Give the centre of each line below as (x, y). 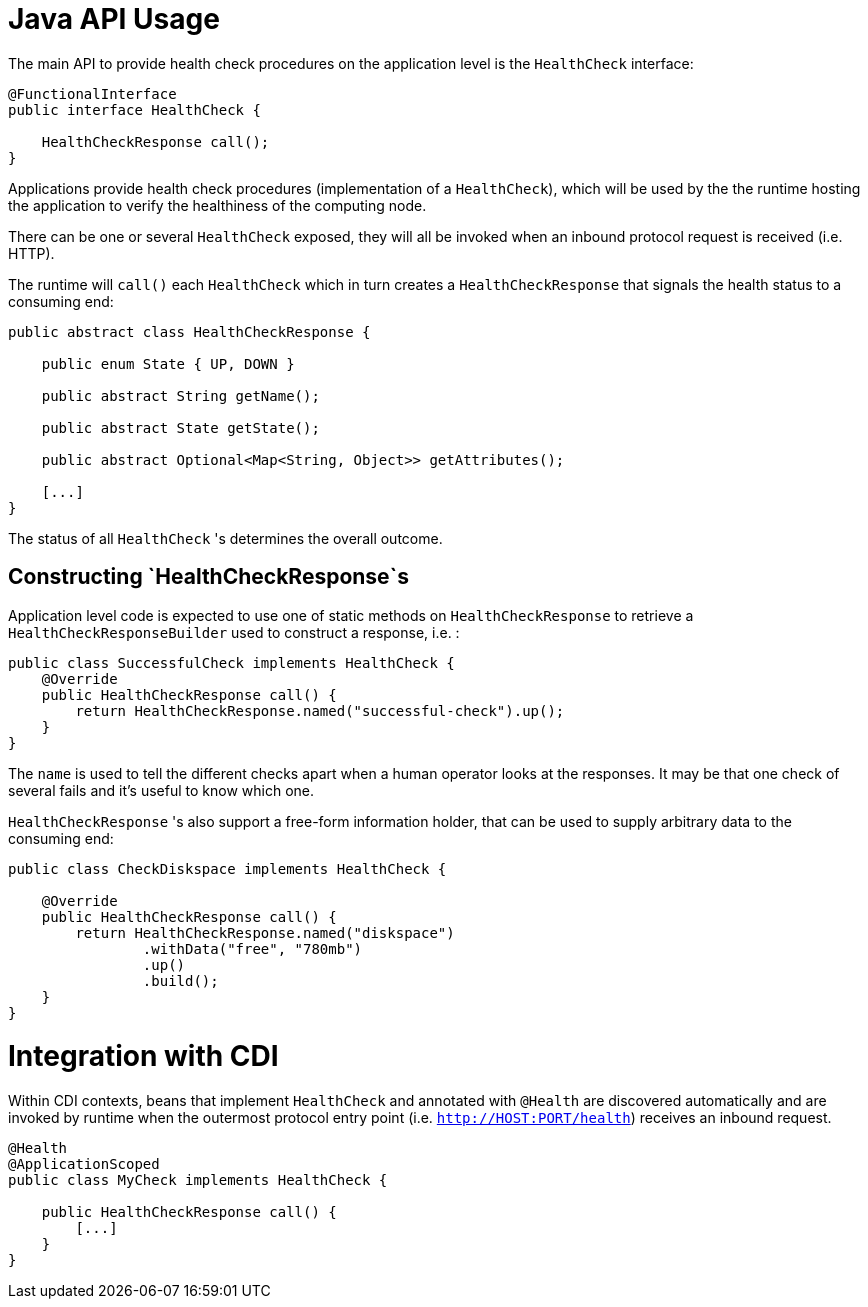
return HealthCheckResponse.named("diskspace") (265, 932)
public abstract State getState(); (180, 427)
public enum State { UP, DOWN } (168, 363)
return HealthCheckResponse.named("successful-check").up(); (320, 710)
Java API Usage (114, 19)
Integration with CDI (143, 1056)
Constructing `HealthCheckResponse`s (209, 577)
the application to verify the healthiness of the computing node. (217, 205)
